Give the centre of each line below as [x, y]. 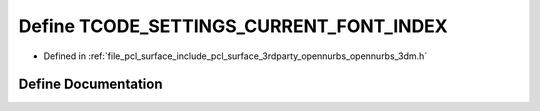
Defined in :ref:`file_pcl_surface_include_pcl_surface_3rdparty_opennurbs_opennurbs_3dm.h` [235, 56]
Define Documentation [90, 84]
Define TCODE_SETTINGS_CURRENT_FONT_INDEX [233, 26]
